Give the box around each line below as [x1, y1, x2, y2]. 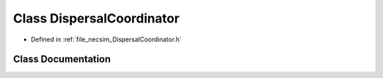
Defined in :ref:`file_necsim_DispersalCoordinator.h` [30, 35, 182, 44]
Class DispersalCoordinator [13, 11, 180, 26]
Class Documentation [13, 53, 111, 65]
